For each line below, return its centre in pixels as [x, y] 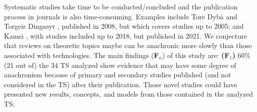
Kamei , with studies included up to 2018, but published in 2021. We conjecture [126, 35]
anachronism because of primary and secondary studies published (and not [118, 75]
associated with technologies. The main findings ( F [82, 55]
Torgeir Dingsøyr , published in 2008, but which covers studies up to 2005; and [124, 26]
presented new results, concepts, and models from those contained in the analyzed [128, 94]
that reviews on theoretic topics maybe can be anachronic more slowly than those [128, 45]
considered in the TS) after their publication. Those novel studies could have [121, 84]
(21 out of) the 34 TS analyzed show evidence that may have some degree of [120, 65]
